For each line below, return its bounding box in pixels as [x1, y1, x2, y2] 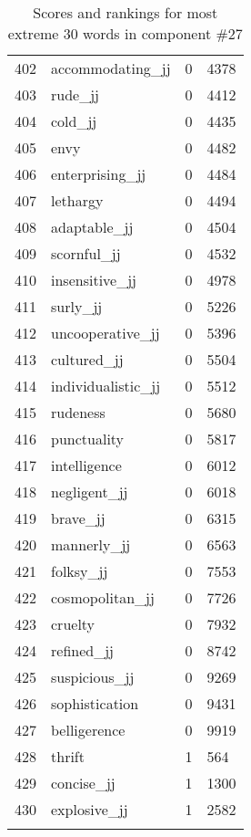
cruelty [51, 613, 95, 634]
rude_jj [51, 84, 99, 105]
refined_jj [51, 640, 114, 661]
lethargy [51, 190, 104, 211]
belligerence [51, 719, 125, 740]
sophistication [51, 693, 139, 714]
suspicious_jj [51, 666, 135, 687]
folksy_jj [51, 560, 108, 581]
